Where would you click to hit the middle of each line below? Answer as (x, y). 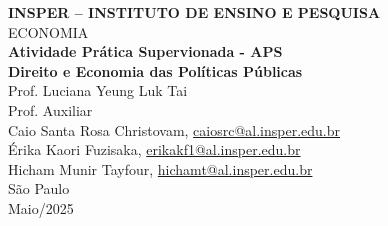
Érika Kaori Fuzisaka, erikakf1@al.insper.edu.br (154, 149)
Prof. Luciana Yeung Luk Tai (98, 90)
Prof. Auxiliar (50, 109)
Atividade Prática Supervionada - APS (145, 51)
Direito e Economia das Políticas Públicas (155, 70)
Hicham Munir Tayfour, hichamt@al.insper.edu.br (160, 168)
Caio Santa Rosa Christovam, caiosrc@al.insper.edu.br (174, 129)
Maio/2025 (41, 207)
